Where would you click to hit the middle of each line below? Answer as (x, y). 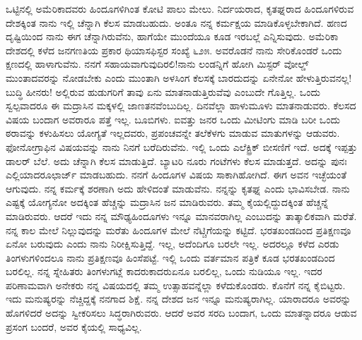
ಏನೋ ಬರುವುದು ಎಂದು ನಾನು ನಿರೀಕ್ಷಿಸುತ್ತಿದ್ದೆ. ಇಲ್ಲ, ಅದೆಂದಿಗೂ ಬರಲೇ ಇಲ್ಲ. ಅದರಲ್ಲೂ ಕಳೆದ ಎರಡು (173, 244)
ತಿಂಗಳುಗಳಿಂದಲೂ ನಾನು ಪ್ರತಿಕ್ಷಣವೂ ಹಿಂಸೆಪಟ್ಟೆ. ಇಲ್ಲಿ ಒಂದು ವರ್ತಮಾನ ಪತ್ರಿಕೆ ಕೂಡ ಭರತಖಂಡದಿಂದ (170, 257)
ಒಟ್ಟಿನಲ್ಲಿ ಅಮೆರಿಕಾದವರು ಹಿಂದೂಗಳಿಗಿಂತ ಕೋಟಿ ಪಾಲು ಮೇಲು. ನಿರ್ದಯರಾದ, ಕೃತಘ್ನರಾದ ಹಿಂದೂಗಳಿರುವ (180, 8)
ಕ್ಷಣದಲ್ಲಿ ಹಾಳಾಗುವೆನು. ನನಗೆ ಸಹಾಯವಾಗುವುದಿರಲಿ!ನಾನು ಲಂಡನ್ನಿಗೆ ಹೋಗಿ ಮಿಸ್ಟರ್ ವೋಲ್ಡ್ (157, 64)
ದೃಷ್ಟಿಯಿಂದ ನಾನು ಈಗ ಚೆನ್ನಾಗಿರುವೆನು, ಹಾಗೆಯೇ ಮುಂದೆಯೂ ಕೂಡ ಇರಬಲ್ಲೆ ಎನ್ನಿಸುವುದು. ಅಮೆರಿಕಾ (172, 36)
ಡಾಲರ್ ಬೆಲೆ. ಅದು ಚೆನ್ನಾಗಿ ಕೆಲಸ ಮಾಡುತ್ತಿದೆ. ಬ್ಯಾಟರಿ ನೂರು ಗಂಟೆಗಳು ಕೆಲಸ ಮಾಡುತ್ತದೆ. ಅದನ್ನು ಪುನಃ (176, 160)
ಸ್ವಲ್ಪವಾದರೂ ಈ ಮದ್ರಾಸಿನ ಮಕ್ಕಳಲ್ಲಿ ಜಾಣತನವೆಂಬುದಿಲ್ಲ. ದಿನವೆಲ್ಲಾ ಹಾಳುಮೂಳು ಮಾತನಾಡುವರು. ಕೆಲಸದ (181, 105)
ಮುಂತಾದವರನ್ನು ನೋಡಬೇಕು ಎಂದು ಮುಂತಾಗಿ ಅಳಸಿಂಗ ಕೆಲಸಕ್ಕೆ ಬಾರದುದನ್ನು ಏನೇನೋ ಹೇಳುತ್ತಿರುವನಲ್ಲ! (179, 77)
